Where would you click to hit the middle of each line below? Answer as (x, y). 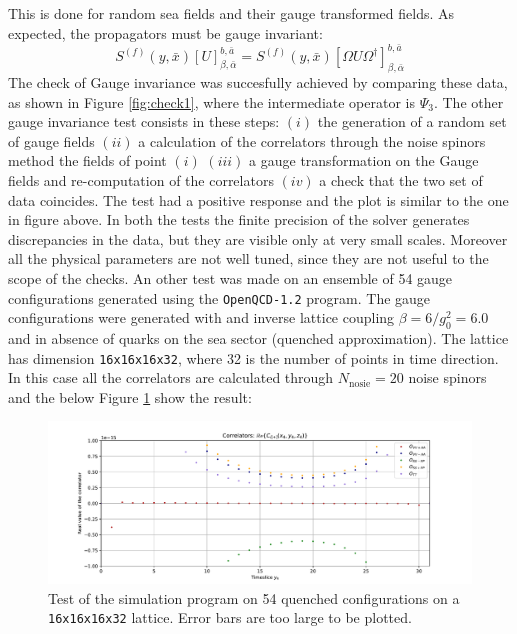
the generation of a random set (412, 121)
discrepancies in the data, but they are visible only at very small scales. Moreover (258, 238)
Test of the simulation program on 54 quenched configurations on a (254, 597)
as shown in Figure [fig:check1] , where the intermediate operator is (212, 101)
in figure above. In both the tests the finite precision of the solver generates (239, 219)
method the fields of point (87, 160)
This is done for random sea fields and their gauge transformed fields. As (231, 13)
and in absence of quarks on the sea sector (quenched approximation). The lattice (258, 338)
